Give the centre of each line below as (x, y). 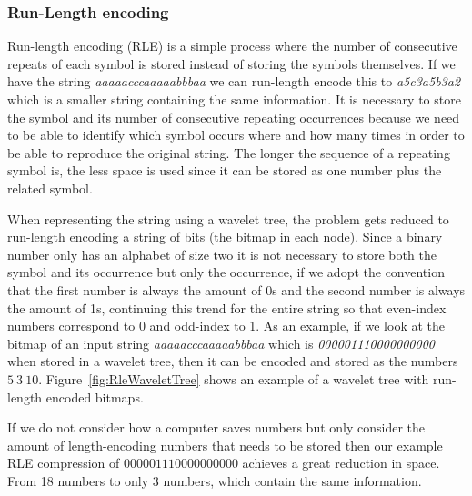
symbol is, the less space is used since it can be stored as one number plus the (225, 170)
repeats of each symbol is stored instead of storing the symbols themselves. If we (231, 63)
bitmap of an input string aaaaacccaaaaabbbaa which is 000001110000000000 (221, 343)
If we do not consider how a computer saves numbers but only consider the (216, 427)
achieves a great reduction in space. (341, 463)
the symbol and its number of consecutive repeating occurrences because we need (234, 117)
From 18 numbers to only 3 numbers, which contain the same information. (215, 480)
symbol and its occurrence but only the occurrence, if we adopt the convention (226, 272)
